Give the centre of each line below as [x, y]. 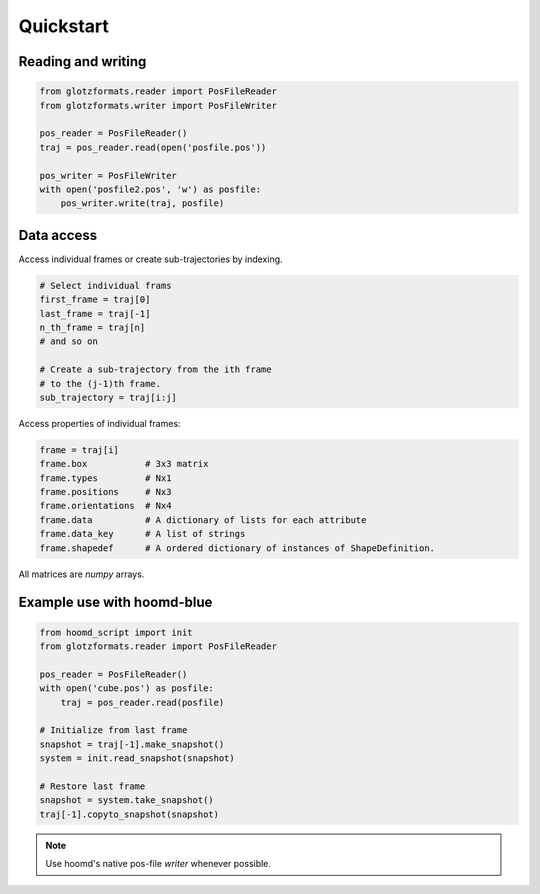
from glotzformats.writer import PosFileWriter [158, 105]
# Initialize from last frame [113, 730]
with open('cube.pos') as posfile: [126, 688]
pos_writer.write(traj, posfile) [142, 203]
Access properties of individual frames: [99, 423]
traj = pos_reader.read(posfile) [142, 702]
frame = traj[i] [79, 449]
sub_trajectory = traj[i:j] [108, 397]
